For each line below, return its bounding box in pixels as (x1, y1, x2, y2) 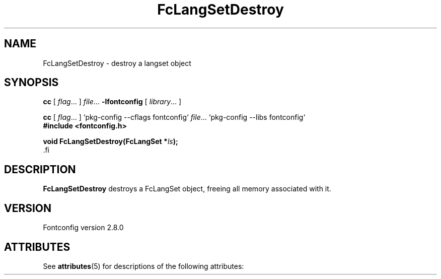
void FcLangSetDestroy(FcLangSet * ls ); (43, 137, 178, 146)
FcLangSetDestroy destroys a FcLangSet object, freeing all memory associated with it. (43, 184, 331, 193)
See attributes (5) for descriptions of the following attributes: (43, 261, 244, 270)
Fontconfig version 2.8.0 (43, 223, 124, 232)
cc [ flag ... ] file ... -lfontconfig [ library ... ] (43, 97, 182, 106)
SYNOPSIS (4, 76, 59, 89)
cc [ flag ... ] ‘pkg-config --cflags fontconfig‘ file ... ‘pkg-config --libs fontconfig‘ (43, 113, 306, 122)
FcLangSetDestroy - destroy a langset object (43, 58, 191, 67)
